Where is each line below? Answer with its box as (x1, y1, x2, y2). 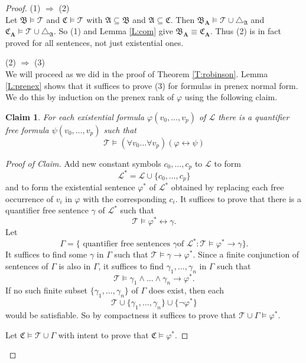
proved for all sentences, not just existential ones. (5, 36, 184, 48)
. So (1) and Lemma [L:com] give (54, 25, 173, 37)
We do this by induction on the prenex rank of (5, 91, 174, 103)
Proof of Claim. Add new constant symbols (5, 157, 161, 169)
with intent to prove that (58, 328, 149, 341)
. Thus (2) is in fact (210, 25, 281, 37)
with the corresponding (83, 192, 167, 204)
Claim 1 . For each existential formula (5, 110, 145, 123)
